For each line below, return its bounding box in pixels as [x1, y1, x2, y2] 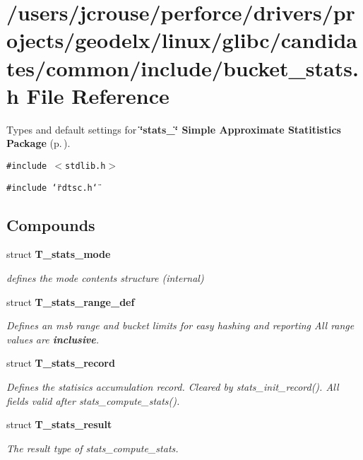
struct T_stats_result [6, 417, 112, 432]
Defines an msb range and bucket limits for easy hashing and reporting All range [6, 318, 355, 333]
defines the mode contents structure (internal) [6, 270, 204, 285]
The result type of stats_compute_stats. [6, 440, 179, 455]
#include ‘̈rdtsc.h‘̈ [6, 182, 97, 193]
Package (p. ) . [6, 136, 71, 151]
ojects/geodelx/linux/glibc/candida [6, 25, 357, 54]
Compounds [6, 213, 95, 235]
